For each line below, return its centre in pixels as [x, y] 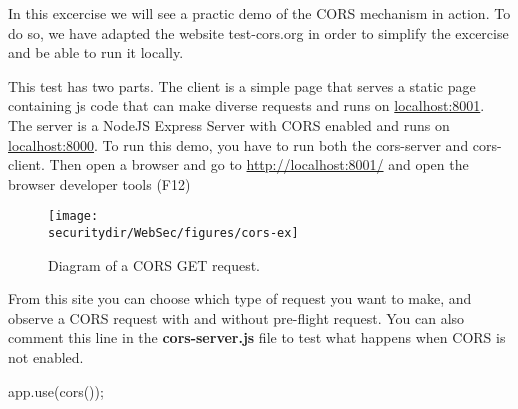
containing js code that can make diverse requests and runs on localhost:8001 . [246, 105]
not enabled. [46, 357]
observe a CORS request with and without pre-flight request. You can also [236, 317]
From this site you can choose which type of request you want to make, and [240, 298]
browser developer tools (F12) [99, 183]
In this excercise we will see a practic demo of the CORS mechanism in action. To [259, 13]
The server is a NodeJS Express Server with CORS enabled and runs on [229, 124]
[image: [73, 216]
